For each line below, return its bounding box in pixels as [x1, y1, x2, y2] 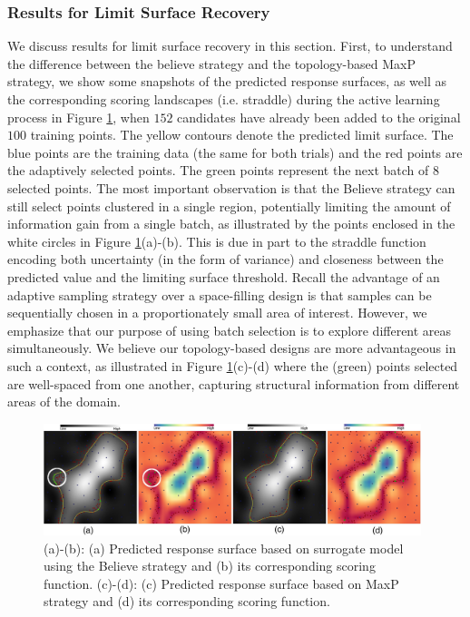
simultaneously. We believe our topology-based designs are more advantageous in [7, 338, 456, 357]
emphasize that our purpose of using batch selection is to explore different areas [7, 320, 452, 339]
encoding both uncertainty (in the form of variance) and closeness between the [7, 250, 444, 269]
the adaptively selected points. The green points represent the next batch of [7, 161, 429, 180]
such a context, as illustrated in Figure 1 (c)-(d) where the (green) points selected [7, 356, 458, 375]
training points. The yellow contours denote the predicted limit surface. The [30, 125, 454, 144]
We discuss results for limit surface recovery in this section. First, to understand [7, 36, 453, 55]
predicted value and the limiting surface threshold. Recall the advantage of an [7, 267, 440, 286]
